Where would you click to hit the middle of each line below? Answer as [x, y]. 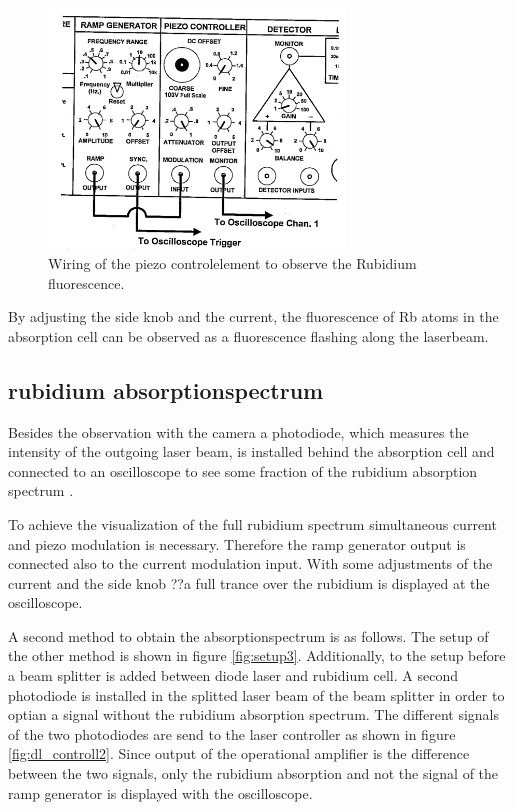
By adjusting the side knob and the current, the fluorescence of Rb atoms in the [253, 316]
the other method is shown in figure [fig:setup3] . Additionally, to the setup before [257, 655]
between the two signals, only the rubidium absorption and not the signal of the [253, 773]
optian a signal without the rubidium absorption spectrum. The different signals [253, 714]
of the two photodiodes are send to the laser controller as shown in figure [232, 733]
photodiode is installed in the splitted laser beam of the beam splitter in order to [256, 694]
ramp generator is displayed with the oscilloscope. [160, 792]
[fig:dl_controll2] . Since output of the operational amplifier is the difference [239, 753]
